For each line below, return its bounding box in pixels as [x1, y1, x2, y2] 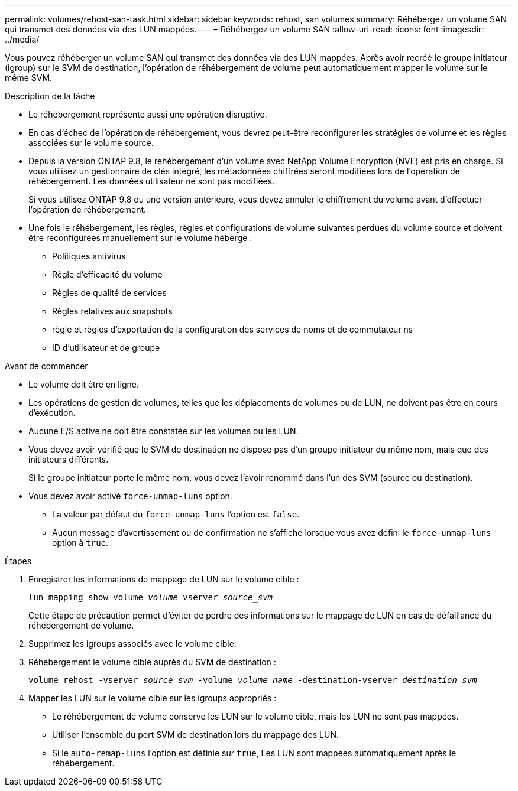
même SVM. [5, 73, 53, 83]
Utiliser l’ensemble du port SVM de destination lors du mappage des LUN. [52, 730, 339, 740]
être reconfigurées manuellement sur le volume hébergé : [28, 233, 252, 243]
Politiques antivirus [52, 251, 126, 261]
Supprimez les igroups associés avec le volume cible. [28, 639, 237, 649]
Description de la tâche [5, 91, 95, 101]
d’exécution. [28, 408, 76, 418]
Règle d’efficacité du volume [52, 269, 163, 279]
